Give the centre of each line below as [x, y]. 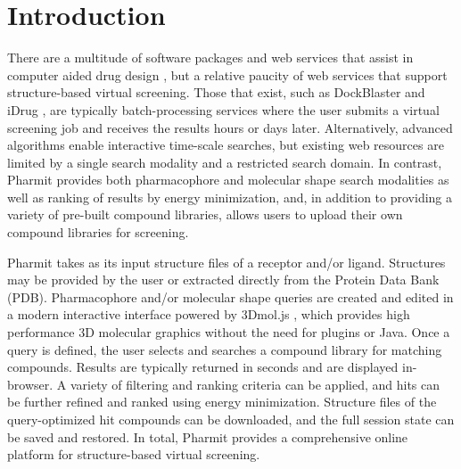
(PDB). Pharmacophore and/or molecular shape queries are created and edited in [230, 296]
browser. [30, 384]
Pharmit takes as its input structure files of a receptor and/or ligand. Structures [226, 262]
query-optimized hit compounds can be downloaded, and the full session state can [231, 419]
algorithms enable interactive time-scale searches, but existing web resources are [226, 145]
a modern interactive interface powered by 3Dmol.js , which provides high [209, 314]
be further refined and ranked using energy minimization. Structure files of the [222, 402]
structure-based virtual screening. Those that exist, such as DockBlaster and [216, 92]
